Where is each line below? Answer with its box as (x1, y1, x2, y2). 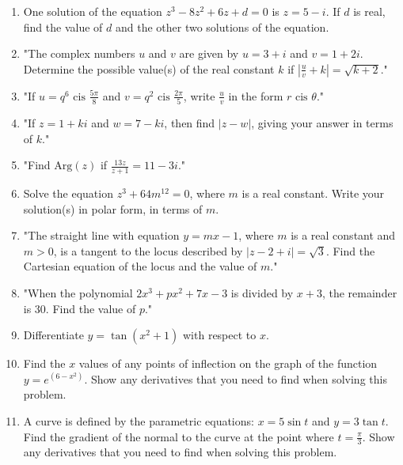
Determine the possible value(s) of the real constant (23, 60, 275, 77)
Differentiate (23, 327, 84, 343)
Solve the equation (23, 185, 113, 202)
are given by (179, 45, 239, 62)
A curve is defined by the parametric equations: (23, 413, 254, 429)
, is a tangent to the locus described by (53, 242, 243, 259)
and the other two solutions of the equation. (115, 18, 329, 35)
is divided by (230, 285, 294, 301)
